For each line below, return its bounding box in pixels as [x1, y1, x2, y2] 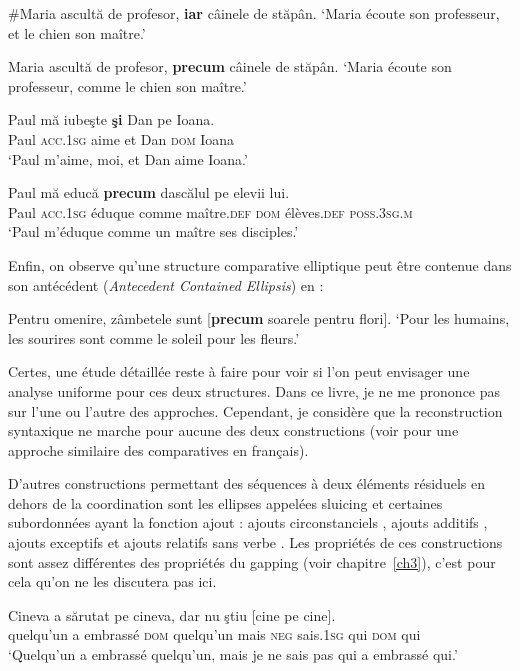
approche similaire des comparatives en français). [8, 439, 309, 460]
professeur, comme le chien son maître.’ [8, 75, 247, 96]
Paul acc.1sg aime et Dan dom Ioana [8, 128, 235, 149]
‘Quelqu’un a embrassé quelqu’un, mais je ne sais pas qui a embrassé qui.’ [8, 644, 458, 665]
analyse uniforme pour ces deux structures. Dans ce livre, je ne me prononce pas [8, 380, 501, 401]
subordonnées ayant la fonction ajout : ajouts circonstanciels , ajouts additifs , [8, 512, 488, 533]
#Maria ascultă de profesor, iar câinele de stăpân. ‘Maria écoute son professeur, [8, 3, 500, 23]
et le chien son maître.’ [8, 22, 146, 43]
